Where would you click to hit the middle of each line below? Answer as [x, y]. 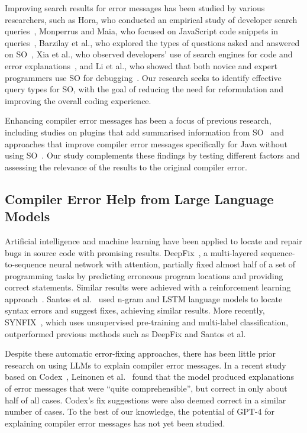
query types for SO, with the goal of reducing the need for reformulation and [144, 89]
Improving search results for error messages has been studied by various [135, 8]
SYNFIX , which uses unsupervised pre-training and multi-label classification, [147, 322]
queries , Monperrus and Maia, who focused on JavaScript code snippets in [142, 31]
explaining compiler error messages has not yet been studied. [115, 423]
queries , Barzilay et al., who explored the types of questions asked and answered [152, 42]
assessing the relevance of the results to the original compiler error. [126, 167]
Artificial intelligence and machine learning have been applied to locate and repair [153, 240]
